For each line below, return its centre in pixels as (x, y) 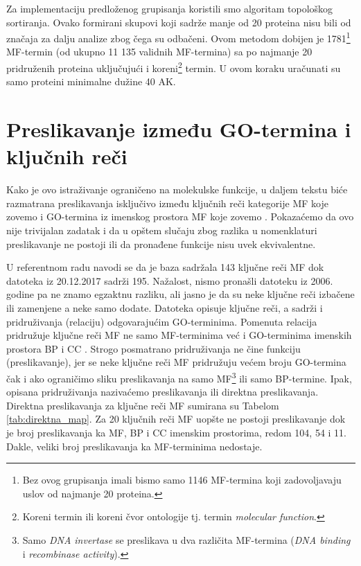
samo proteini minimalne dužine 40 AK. (91, 81)
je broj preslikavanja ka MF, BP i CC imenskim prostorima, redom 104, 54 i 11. (177, 432)
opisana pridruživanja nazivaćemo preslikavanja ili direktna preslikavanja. (162, 392)
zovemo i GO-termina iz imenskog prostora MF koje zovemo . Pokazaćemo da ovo (180, 216)
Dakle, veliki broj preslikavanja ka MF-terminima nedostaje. (134, 446)
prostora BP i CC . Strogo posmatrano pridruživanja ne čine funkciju (153, 348)
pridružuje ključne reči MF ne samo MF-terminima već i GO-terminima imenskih (179, 335)
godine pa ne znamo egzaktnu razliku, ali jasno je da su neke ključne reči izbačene (180, 294)
